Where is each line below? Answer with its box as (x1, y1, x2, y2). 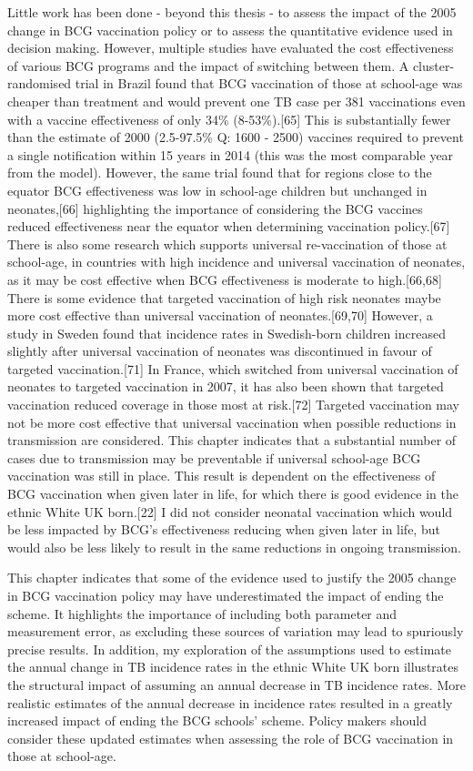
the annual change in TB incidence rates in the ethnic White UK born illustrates (7, 657, 458, 676)
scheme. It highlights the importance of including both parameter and (7, 604, 398, 623)
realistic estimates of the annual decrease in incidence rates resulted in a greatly (7, 693, 453, 712)
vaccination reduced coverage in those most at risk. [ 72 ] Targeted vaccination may (7, 395, 459, 414)
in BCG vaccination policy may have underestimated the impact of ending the (7, 586, 444, 604)
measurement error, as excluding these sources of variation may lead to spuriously (7, 622, 464, 641)
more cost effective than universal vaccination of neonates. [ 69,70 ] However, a (7, 306, 433, 325)
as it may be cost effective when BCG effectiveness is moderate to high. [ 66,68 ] (7, 269, 442, 289)
